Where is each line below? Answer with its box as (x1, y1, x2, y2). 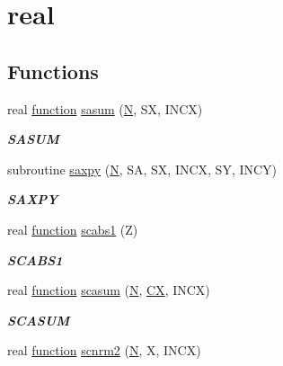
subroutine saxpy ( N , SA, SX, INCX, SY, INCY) (7, 159, 278, 178)
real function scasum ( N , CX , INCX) (7, 281, 210, 299)
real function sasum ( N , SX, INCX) (7, 99, 203, 118)
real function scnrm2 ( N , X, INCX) (7, 341, 201, 360)
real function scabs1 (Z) (7, 219, 138, 238)
